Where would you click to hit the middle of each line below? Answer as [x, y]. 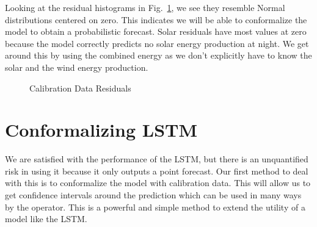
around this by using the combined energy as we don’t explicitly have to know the [158, 55]
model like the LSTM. [46, 219]
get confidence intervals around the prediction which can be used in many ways [153, 195]
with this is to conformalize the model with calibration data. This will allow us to [158, 183]
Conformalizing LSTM [101, 130]
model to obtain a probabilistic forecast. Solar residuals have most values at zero [156, 31]
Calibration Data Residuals [80, 88]
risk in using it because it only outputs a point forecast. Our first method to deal [157, 171]
